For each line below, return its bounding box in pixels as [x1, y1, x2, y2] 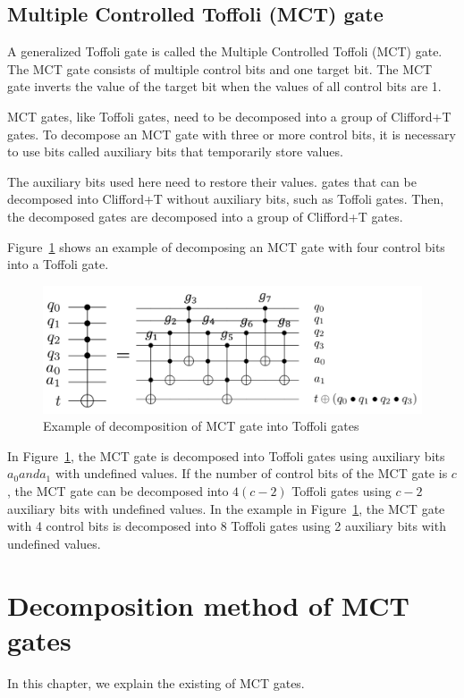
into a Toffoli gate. [7, 255, 109, 273]
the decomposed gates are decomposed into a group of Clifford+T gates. [7, 206, 403, 225]
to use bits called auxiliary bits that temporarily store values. [7, 142, 343, 161]
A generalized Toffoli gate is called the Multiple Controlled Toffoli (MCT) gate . [7, 42, 443, 61]
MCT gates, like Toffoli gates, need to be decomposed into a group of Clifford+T [7, 106, 451, 125]
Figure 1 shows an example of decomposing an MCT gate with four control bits [7, 237, 445, 256]
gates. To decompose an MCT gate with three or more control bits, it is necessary [7, 124, 456, 143]
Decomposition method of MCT [7, 586, 409, 623]
